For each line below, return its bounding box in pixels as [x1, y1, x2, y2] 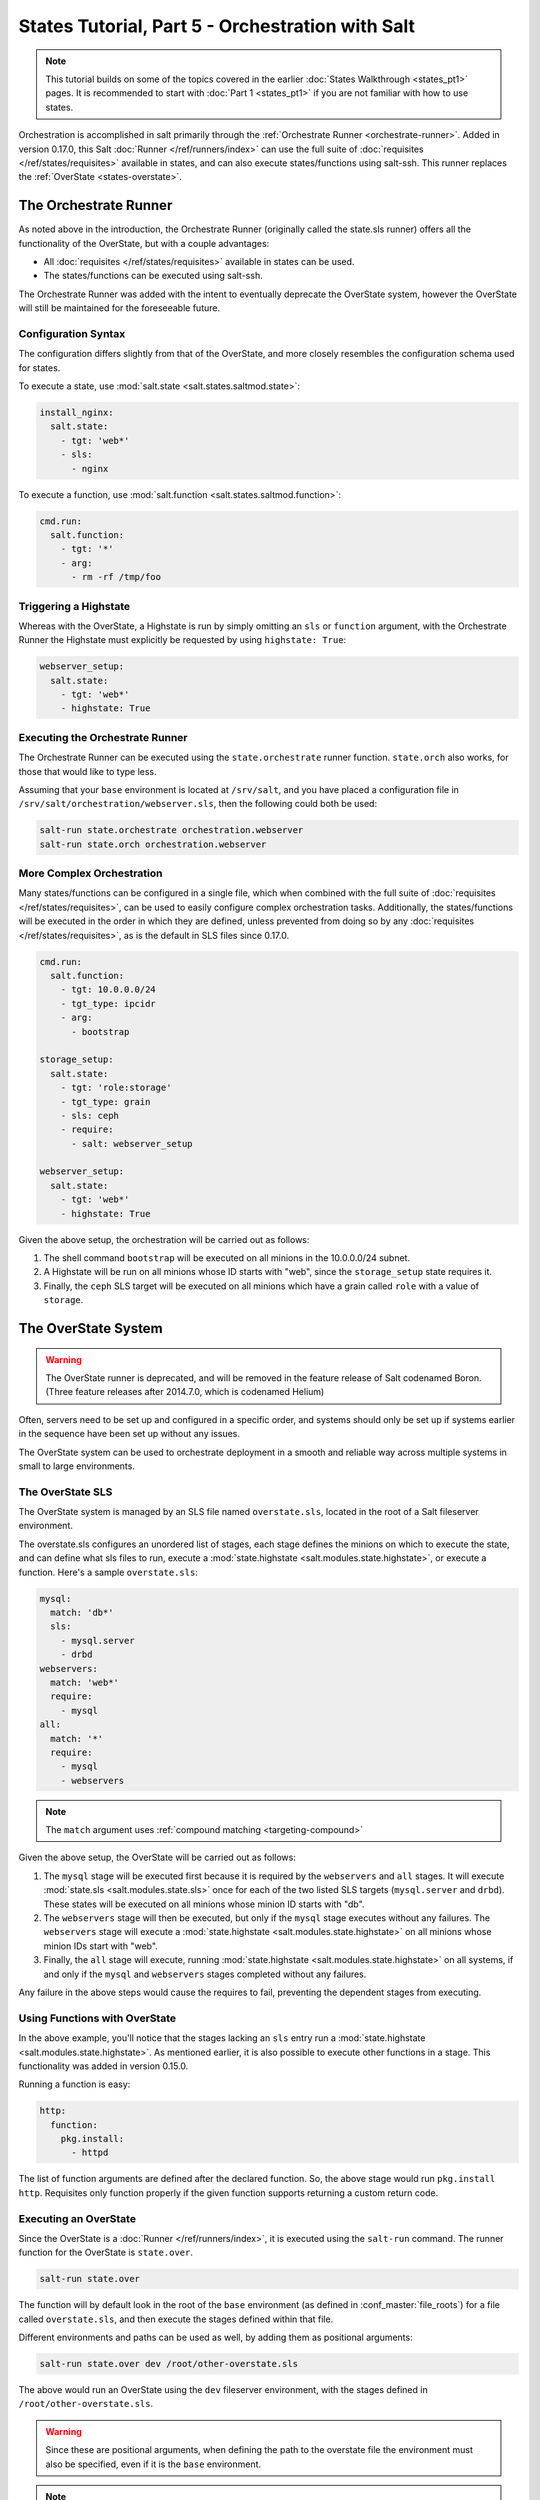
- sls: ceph [60, 1110, 120, 1121]
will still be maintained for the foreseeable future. [18, 302, 220, 314]
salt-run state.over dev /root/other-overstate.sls [39, 2358, 299, 2370]
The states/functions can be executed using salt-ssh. [43, 270, 264, 282]
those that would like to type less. [18, 765, 157, 777]
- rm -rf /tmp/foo [71, 571, 162, 583]
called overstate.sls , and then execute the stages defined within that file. [18, 2313, 334, 2325]
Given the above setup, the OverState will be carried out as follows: [18, 1851, 297, 1864]
